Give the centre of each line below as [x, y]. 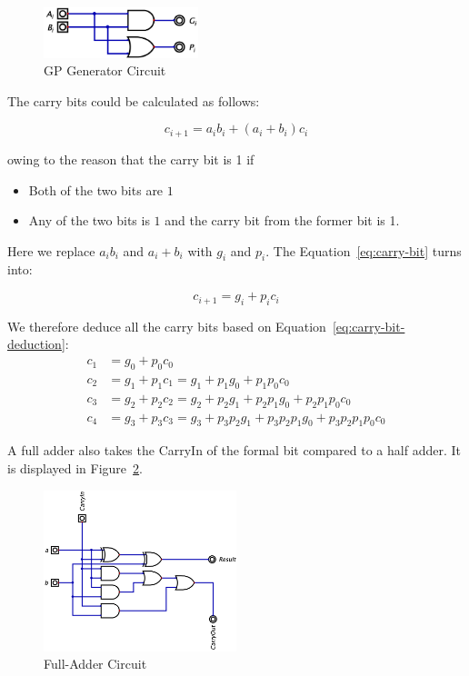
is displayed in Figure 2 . [75, 467]
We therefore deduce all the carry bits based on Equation [167, 326]
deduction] [36, 344]
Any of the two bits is [89, 220]
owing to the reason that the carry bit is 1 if [131, 159]
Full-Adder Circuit [95, 664]
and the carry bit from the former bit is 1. [282, 220]
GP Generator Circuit [105, 70]
